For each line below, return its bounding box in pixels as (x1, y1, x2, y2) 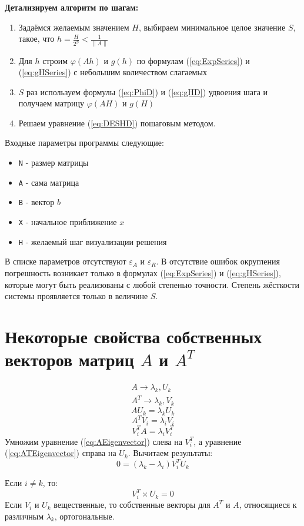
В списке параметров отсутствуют (5, 255, 126, 267)
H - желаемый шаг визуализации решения (18, 235, 167, 247)
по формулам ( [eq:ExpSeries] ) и (136, 54, 250, 66)
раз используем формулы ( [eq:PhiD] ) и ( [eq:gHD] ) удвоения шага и (26, 85, 268, 98)
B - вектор (18, 196, 55, 208)
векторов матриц (5, 347, 134, 371)
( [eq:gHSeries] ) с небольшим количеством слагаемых (18, 66, 207, 78)
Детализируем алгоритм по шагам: (5, 1, 139, 13)
